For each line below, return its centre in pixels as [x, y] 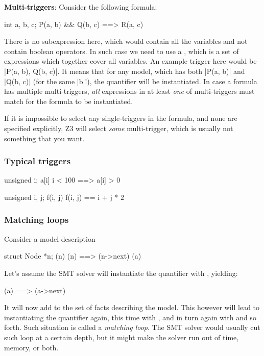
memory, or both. [31, 347]
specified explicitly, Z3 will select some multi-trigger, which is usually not [119, 128]
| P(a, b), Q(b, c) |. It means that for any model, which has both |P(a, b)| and [125, 71]
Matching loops [37, 220]
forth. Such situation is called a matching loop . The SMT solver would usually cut [132, 327]
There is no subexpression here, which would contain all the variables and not [126, 41]
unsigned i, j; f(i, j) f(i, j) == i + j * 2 [64, 197]
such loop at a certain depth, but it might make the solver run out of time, [122, 337]
